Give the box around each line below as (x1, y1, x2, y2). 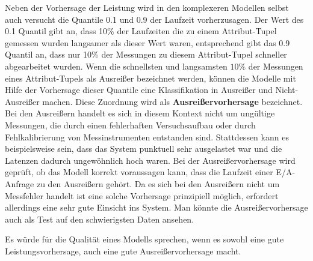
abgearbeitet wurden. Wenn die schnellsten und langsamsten (5, 59, 228, 72)
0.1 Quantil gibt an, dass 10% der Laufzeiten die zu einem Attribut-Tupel (5, 25, 277, 37)
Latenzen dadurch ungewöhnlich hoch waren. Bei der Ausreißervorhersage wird (5, 154, 296, 166)
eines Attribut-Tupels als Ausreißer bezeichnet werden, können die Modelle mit (5, 71, 296, 84)
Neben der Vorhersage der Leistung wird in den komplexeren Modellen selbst (5, 1, 289, 13)
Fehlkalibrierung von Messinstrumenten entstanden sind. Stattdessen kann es (5, 130, 289, 143)
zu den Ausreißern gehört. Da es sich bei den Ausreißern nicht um (36, 177, 280, 190)
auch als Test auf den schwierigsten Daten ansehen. (5, 212, 194, 225)
